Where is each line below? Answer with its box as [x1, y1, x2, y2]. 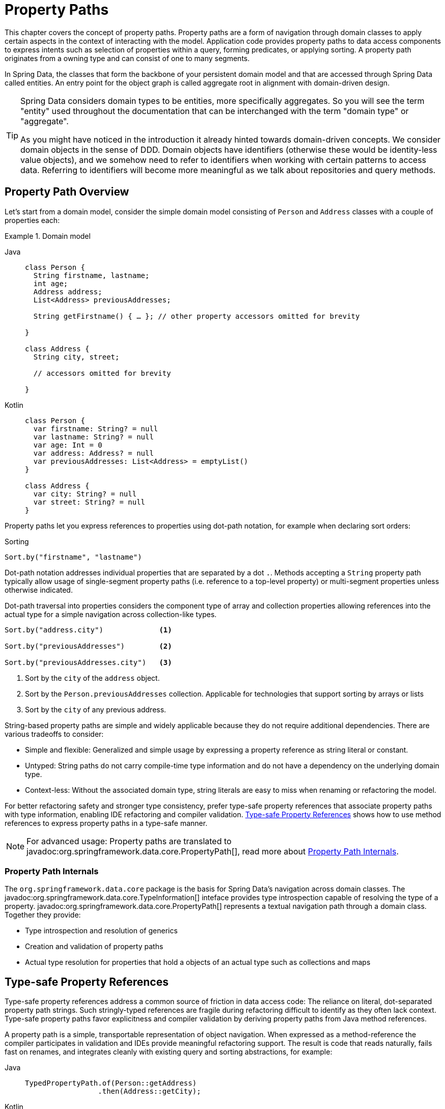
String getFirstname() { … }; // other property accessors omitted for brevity [33, 312, 360, 320]
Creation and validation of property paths [25, 942, 163, 951]
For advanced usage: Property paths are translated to [26, 836, 232, 846]
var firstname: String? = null [33, 424, 158, 433]
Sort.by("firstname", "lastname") [5, 552, 142, 561]
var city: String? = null [33, 489, 137, 498]
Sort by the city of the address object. [25, 673, 160, 682]
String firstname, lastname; [33, 271, 150, 280]
